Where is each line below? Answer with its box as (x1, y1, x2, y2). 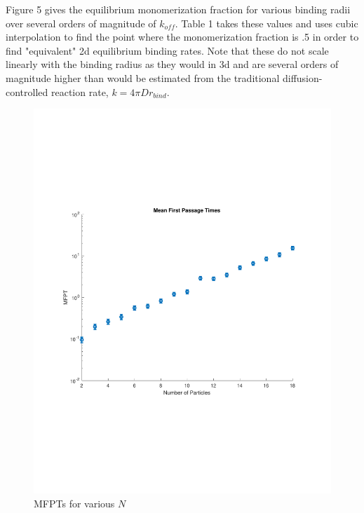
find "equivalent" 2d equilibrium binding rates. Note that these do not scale (6, 43, 329, 57)
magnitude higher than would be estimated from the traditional (6, 70, 280, 85)
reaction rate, (50, 84, 109, 99)
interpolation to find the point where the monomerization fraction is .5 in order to (6, 29, 359, 44)
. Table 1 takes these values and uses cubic (175, 15, 358, 30)
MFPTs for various (34, 495, 115, 510)
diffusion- (282, 70, 323, 85)
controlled (6, 84, 48, 99)
